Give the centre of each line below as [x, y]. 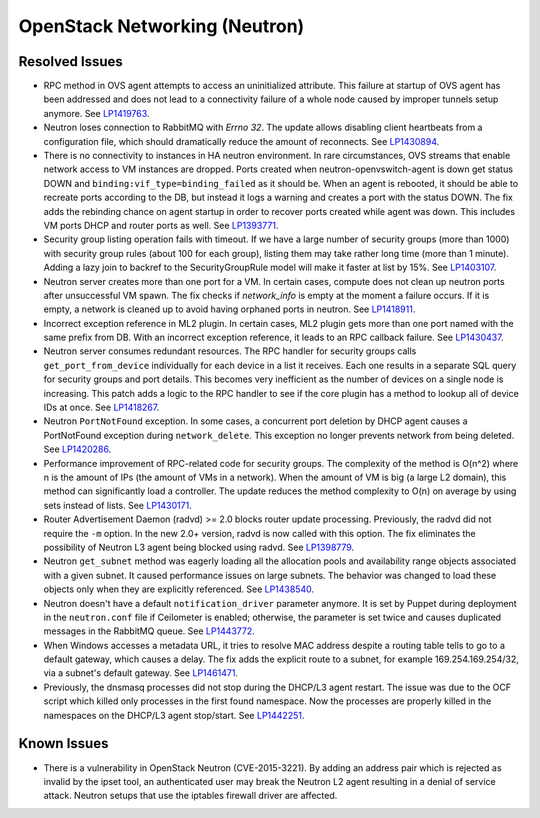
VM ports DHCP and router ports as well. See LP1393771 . [161, 225]
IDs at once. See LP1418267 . [101, 407]
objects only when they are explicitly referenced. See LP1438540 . [179, 589]
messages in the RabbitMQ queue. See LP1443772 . [149, 631]
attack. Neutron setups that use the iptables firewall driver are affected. [190, 796]
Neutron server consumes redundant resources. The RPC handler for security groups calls [230, 351]
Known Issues [63, 743]
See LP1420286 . [77, 449]
